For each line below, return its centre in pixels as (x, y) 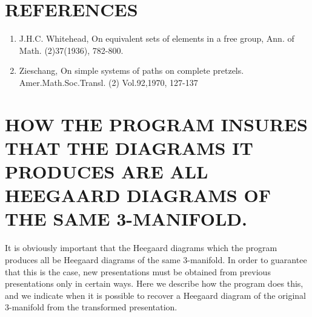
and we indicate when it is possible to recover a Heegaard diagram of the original (156, 295)
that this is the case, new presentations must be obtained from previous (138, 271)
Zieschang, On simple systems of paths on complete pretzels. (131, 70)
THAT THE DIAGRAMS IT (129, 147)
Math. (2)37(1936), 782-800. (71, 50)
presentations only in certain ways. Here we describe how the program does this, (154, 283)
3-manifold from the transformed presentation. (91, 307)
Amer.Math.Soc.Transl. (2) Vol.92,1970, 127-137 (108, 82)
